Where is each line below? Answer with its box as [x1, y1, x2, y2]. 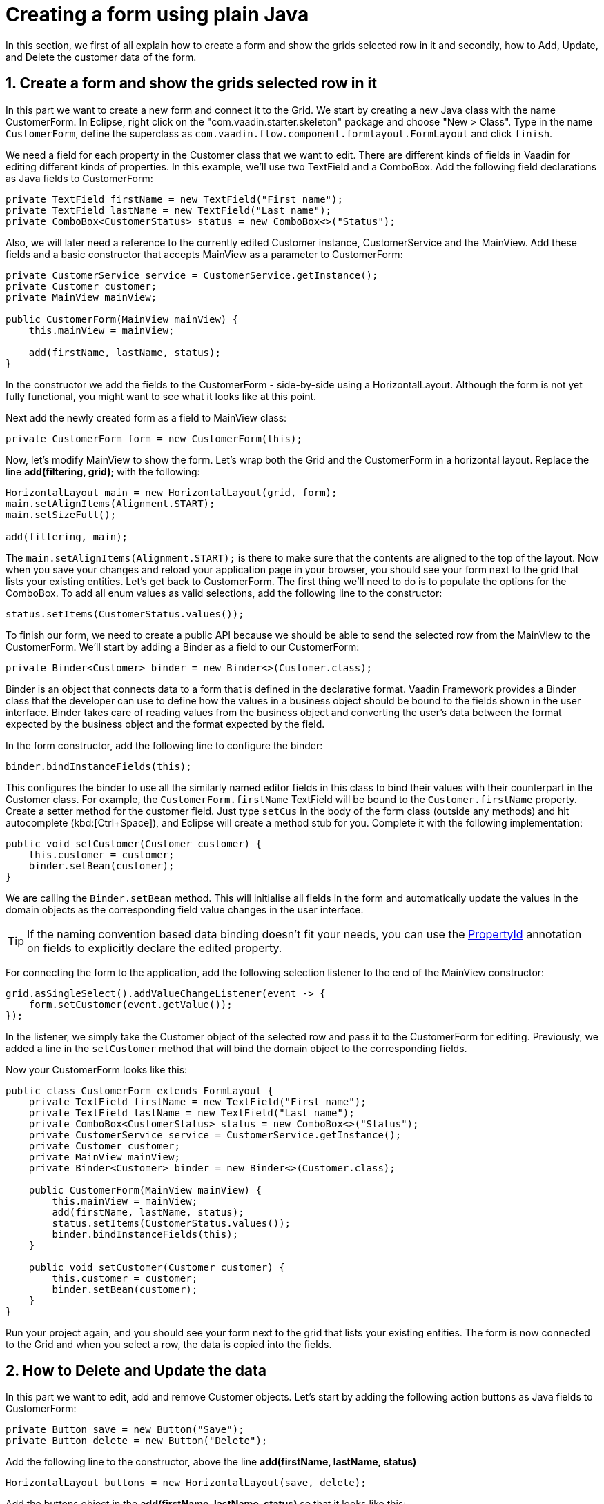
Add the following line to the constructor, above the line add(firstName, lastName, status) [6, 1456, 417, 1468]
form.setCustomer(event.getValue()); [28, 998, 233, 1010]
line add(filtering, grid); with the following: [6, 465, 200, 477]
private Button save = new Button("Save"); [6, 1424, 244, 1436]
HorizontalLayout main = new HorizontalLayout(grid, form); [6, 486, 338, 498]
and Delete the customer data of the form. [6, 50, 197, 63]
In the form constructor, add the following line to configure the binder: [6, 739, 323, 751]
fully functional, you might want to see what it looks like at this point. [6, 390, 317, 402]
